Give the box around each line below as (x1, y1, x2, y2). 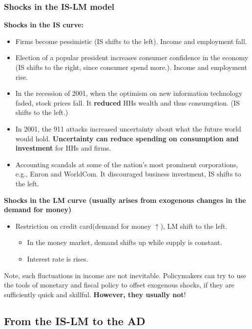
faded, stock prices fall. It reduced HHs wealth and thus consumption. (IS (15, 97, 240, 108)
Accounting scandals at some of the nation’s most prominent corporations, (15, 159, 238, 169)
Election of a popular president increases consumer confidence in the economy (15, 52, 249, 63)
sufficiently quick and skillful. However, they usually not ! (4, 289, 186, 299)
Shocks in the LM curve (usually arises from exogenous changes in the (4, 195, 246, 205)
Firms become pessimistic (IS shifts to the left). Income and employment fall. (15, 36, 247, 46)
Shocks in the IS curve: (4, 20, 84, 30)
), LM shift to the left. (160, 220, 228, 231)
